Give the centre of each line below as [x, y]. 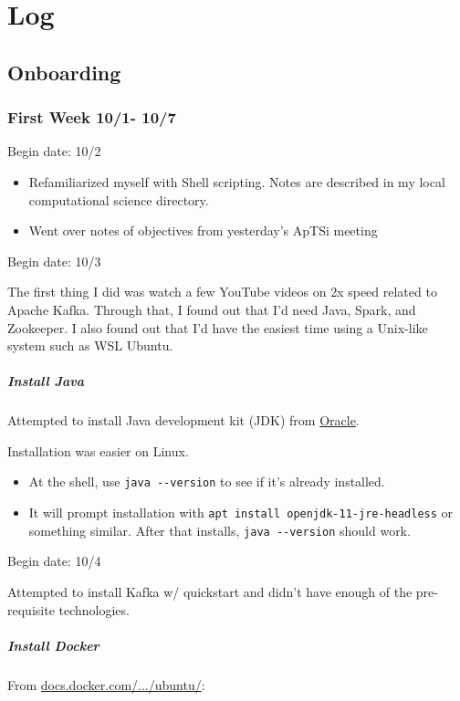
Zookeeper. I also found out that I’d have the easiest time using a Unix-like [218, 327]
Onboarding [64, 72]
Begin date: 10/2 [54, 151]
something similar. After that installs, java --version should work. [220, 530]
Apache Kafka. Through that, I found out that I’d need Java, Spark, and [212, 309]
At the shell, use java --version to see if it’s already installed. [207, 481]
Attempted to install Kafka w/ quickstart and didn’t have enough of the [210, 592]
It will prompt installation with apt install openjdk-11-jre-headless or [241, 513]
